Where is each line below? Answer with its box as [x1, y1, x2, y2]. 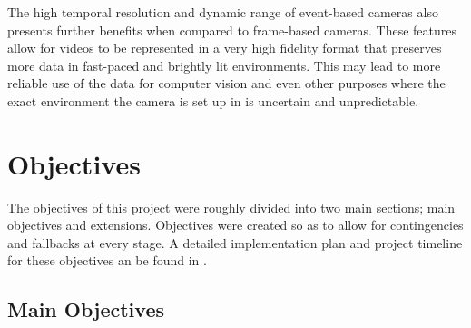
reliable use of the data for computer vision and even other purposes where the [7, 74, 446, 93]
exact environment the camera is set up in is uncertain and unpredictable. [7, 91, 419, 110]
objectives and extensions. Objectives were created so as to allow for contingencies [7, 215, 464, 234]
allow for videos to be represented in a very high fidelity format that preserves [7, 38, 442, 57]
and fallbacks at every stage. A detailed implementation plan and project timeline [7, 233, 463, 252]
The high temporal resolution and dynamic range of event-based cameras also [7, 3, 438, 21]
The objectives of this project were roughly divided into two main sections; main [7, 197, 456, 216]
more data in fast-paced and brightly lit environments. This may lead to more [7, 55, 441, 75]
